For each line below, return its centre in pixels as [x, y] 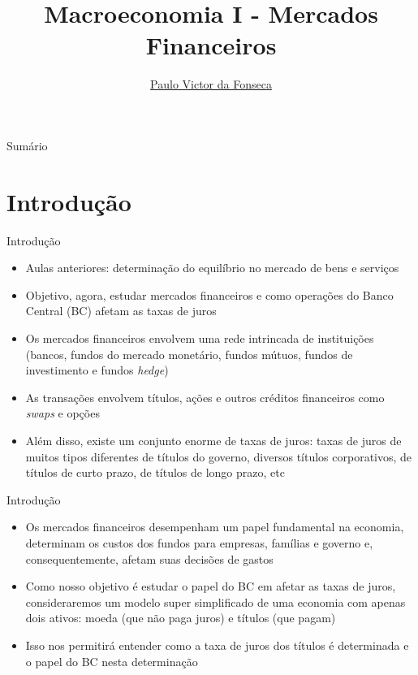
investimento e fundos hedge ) [97, 370]
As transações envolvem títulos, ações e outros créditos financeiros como [205, 397]
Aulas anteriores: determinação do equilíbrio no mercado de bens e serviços [212, 268]
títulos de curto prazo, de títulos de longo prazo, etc [155, 472]
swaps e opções [62, 413]
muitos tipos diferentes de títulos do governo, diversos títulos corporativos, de [219, 456]
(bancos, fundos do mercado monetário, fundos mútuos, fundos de [189, 354]
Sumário [27, 145]
